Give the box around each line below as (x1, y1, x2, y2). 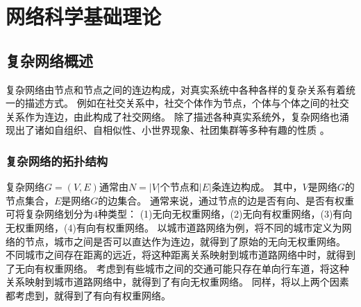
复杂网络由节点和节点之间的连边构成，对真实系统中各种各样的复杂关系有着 (6, 82, 346, 96)
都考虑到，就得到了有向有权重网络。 (6, 288, 171, 302)
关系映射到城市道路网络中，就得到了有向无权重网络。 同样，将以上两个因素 (6, 274, 349, 289)
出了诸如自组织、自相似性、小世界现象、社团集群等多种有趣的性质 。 (15, 123, 330, 137)
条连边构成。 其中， (211, 179, 303, 194)
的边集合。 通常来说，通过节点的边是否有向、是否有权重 (98, 193, 355, 207)
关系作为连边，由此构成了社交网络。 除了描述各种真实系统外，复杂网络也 (6, 109, 339, 123)
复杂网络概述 (6, 49, 93, 71)
